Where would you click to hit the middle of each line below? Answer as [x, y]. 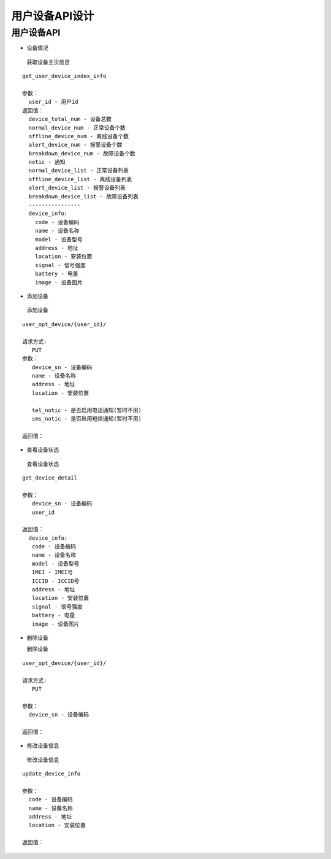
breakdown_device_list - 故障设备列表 [84, 196]
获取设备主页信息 [48, 62]
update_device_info [51, 774]
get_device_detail [50, 478]
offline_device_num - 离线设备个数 [78, 136]
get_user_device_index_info [64, 76]
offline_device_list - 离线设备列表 [80, 179]
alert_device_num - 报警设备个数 [75, 145]
